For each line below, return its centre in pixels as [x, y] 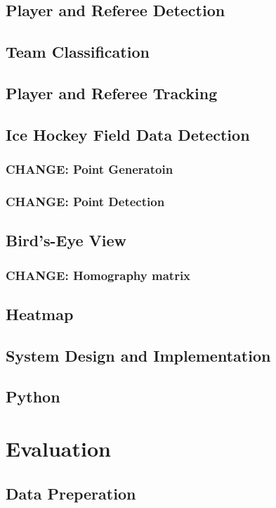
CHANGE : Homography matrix [98, 275]
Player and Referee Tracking [112, 93]
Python [33, 396]
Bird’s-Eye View [66, 240]
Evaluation [58, 448]
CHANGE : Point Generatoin [90, 169]
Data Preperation [71, 493]
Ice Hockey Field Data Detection [128, 134]
